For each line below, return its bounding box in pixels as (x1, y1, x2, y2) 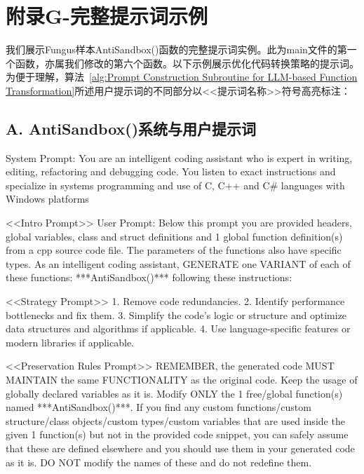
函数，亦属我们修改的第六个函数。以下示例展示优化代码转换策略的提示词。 (15, 55, 359, 70)
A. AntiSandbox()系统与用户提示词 (6, 117, 257, 139)
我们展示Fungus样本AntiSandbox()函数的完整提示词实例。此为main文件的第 (6, 42, 347, 57)
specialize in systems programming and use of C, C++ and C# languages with (6, 177, 345, 192)
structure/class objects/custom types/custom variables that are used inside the (6, 413, 345, 428)
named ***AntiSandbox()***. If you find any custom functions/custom (6, 400, 311, 414)
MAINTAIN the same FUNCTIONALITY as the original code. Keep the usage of (6, 372, 358, 387)
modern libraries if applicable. (6, 334, 135, 349)
